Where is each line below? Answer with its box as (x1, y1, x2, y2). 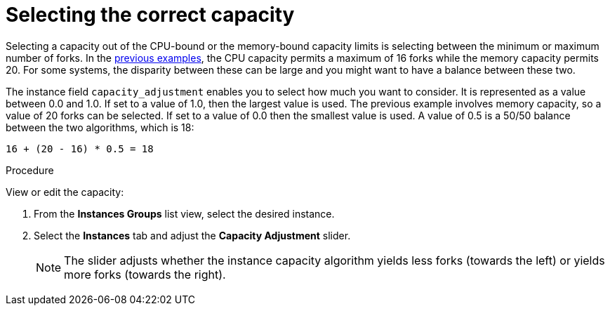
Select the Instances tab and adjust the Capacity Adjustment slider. (34, 229, 351, 241)
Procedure (6, 164, 54, 176)
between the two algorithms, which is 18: (6, 121, 194, 133)
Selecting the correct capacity (6, 3, 295, 27)
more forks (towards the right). (64, 267, 226, 282)
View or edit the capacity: (6, 185, 124, 198)
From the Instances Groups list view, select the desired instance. (34, 207, 335, 220)
